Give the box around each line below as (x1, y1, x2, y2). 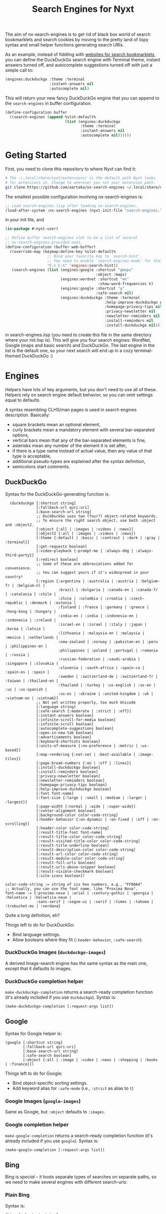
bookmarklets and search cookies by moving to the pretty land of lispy (5, 37, 149, 43)
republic (5, 600, 23, 605)
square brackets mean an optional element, (12, 421, 101, 427)
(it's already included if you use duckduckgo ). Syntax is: (5, 994, 117, 1001)
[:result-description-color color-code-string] (36, 847, 136, 852)
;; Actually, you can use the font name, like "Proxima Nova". (5, 886, 138, 891)
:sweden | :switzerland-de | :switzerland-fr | (58, 674, 158, 679)
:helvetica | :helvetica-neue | (5, 895, 72, 900)
